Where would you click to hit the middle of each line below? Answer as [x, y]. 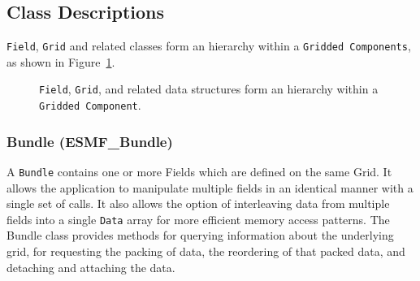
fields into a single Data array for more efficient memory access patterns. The [198, 219]
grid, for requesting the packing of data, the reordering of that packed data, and [206, 251]
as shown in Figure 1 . [61, 61]
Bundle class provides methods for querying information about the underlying [200, 235]
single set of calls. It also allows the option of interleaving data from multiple [198, 203]
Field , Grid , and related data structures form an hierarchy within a [209, 89]
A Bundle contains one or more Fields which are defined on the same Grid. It [199, 171]
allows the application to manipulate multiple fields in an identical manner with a [210, 187]
